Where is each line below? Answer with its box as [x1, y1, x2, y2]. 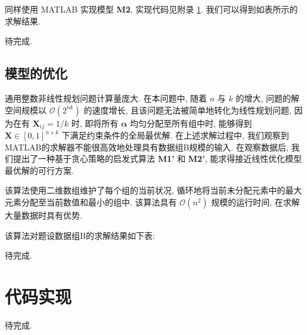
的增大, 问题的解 [235, 91, 300, 104]
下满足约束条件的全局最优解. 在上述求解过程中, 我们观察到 [61, 129, 289, 142]
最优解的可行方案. [5, 164, 74, 176]
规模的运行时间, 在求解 [211, 196, 300, 208]
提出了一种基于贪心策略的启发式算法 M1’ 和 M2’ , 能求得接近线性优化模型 [13, 152, 302, 165]
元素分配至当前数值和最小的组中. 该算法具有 [5, 196, 177, 208]
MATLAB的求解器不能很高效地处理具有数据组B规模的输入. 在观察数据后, [5, 140, 289, 153]
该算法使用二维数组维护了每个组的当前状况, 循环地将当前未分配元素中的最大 [5, 184, 302, 196]
